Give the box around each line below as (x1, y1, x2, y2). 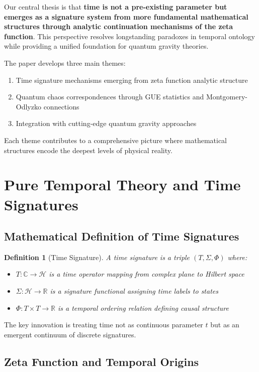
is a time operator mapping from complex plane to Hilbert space (49, 269, 244, 279)
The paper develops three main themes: (4, 57, 126, 68)
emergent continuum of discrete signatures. (4, 329, 136, 339)
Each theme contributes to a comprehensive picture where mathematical (4, 135, 227, 145)
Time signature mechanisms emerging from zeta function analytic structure (16, 74, 248, 85)
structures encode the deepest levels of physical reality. (4, 145, 172, 155)
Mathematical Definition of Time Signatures (4, 228, 239, 244)
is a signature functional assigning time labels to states (50, 286, 218, 296)
